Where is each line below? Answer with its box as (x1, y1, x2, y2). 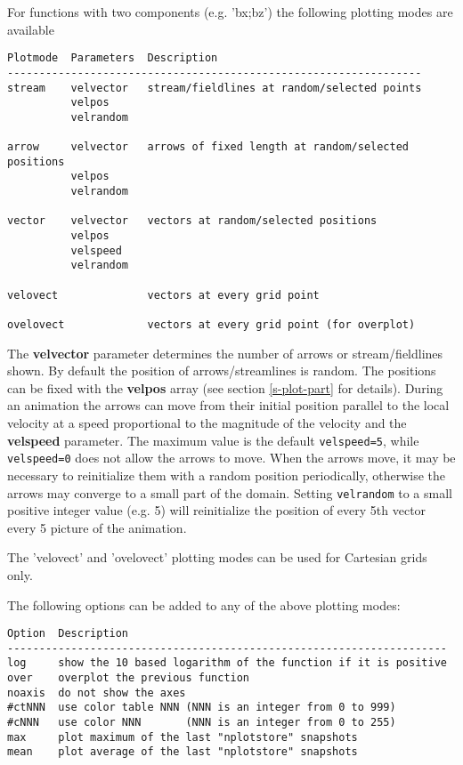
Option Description (7, 627, 129, 640)
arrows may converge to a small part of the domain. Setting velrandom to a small (7, 483, 452, 502)
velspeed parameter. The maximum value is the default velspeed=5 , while (7, 431, 419, 449)
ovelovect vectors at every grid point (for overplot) (7, 318, 416, 331)
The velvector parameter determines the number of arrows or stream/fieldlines (7, 343, 443, 362)
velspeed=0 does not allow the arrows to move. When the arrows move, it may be (7, 448, 456, 467)
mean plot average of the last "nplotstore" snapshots (7, 745, 358, 759)
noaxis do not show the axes (7, 686, 186, 699)
